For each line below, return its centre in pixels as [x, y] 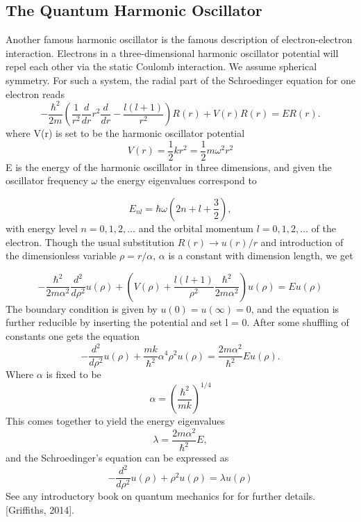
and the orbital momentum [196, 228]
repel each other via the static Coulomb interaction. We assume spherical [161, 66]
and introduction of [302, 242]
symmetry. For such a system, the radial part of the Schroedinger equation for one [181, 80]
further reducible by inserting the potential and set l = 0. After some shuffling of [177, 322]
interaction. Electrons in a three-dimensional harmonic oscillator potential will [172, 52]
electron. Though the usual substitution [90, 242]
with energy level [42, 228]
